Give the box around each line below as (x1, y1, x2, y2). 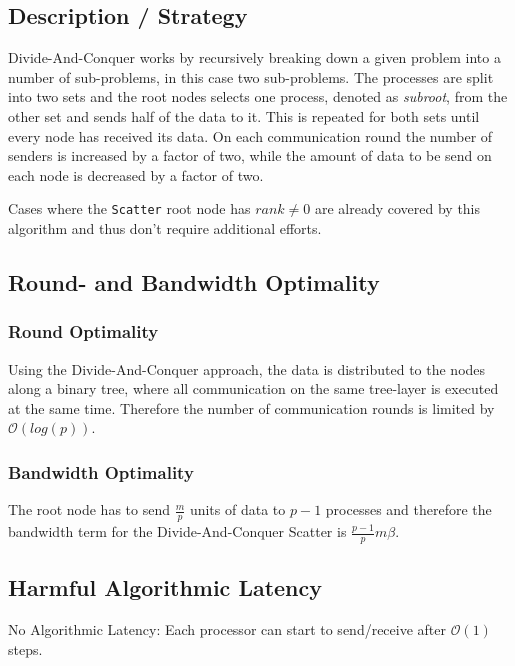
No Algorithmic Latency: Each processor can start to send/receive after (8, 619, 447, 640)
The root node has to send (8, 499, 170, 520)
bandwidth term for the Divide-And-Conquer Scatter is (8, 521, 347, 542)
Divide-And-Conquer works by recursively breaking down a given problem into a (8, 47, 501, 68)
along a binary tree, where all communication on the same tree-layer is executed (8, 378, 499, 399)
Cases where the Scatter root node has (8, 198, 251, 219)
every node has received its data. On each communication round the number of (8, 125, 493, 146)
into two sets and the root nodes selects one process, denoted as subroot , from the (8, 86, 508, 107)
